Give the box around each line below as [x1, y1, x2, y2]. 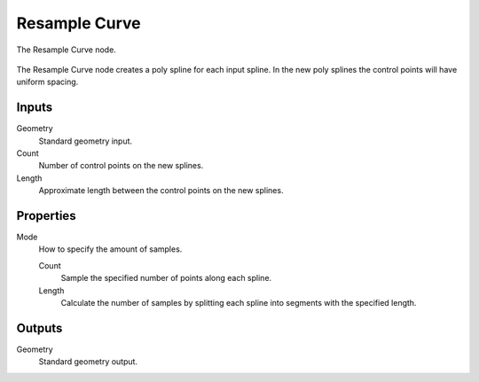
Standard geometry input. [38, 136, 133, 146]
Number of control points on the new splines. [38, 160, 204, 171]
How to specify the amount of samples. [38, 244, 183, 254]
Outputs [16, 320, 63, 336]
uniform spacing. [16, 76, 79, 88]
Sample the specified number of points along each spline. [60, 273, 272, 284]
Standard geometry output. [38, 356, 137, 367]
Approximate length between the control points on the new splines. [38, 185, 284, 196]
